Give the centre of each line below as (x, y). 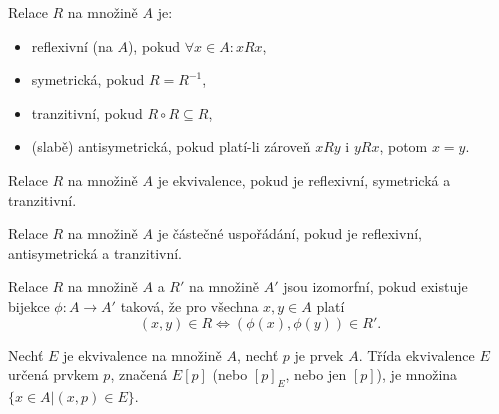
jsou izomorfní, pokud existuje (375, 286)
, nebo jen (316, 374)
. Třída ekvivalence (416, 354)
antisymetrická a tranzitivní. (95, 252)
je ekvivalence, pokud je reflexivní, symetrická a (304, 179)
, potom (403, 146)
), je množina (417, 374)
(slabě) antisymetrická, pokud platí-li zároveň (171, 146)
